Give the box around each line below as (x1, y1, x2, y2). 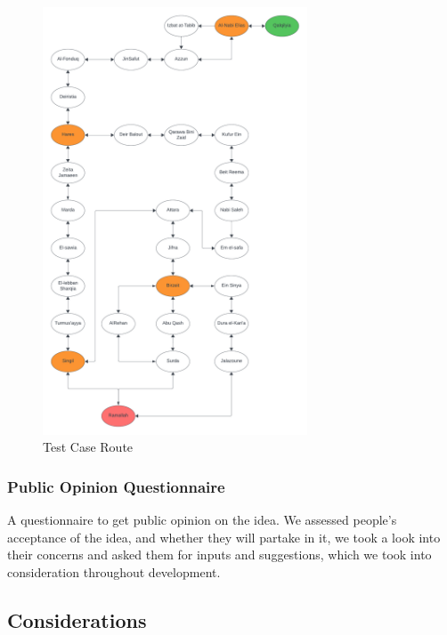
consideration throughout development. (7, 563, 221, 582)
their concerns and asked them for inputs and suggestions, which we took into (7, 545, 432, 564)
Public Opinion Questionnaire (7, 475, 225, 497)
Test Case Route (43, 438, 134, 456)
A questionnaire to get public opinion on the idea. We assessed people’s (7, 510, 397, 529)
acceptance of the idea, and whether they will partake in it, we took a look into (7, 527, 441, 546)
